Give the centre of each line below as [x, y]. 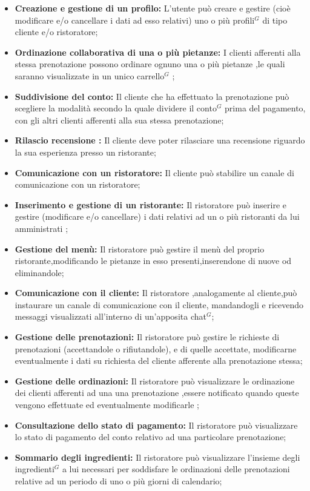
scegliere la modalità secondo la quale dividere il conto [116, 108]
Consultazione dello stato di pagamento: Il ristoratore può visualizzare [156, 425]
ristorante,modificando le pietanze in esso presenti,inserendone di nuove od [153, 261]
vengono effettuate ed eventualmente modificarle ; [107, 405]
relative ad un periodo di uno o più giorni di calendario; [118, 481]
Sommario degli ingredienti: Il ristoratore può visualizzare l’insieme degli [157, 457]
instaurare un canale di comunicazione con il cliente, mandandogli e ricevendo [159, 304]
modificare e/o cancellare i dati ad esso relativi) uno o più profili [135, 20]
